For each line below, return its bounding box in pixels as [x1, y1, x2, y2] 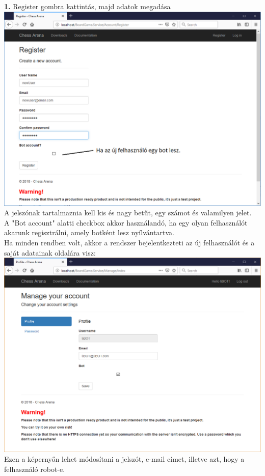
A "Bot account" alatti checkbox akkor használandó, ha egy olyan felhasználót [4, 217, 248, 228]
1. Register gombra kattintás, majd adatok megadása [4, 1, 171, 11]
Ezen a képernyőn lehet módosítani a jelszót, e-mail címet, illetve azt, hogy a [4, 454, 245, 464]
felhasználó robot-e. [4, 463, 65, 474]
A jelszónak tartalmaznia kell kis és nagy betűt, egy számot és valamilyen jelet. [4, 207, 252, 218]
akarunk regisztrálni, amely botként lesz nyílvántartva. [4, 227, 174, 238]
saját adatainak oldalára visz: [4, 247, 96, 258]
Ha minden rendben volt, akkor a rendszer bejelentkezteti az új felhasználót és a [4, 237, 255, 247]
